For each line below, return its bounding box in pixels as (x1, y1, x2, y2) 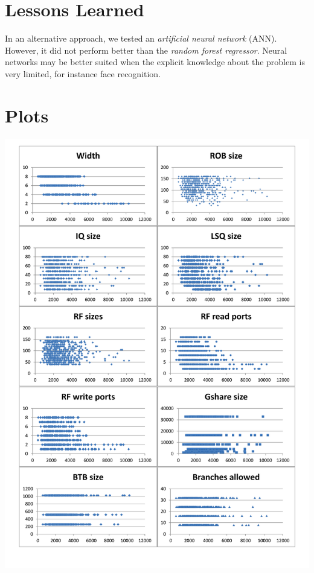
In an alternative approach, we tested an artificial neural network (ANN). (5, 32, 277, 45)
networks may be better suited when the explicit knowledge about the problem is (5, 55, 305, 68)
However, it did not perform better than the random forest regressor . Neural (5, 43, 287, 56)
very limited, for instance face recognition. (5, 67, 161, 80)
